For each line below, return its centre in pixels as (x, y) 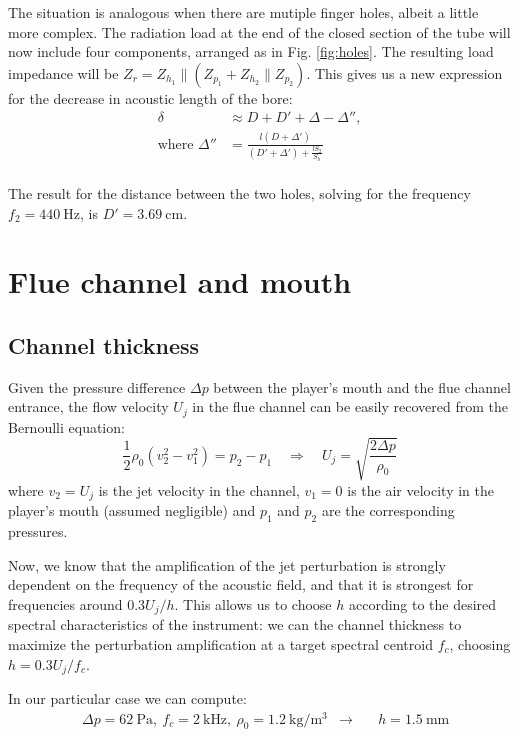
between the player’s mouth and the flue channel (362, 386)
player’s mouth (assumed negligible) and (132, 510)
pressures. (38, 531)
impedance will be (63, 72)
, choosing (480, 643)
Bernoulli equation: (66, 426)
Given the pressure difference (97, 386)
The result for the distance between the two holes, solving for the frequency (239, 192)
